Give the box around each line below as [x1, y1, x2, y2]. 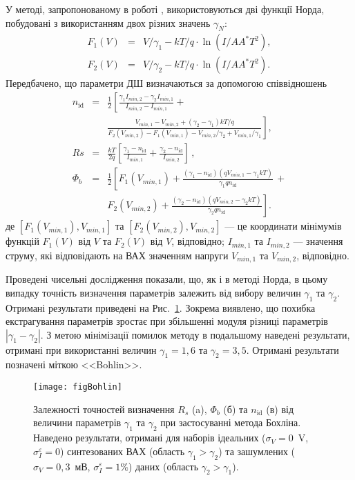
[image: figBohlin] [33, 382, 122, 392]
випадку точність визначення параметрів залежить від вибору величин [6, 285, 301, 299]
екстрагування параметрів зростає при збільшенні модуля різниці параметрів [6, 314, 328, 328]
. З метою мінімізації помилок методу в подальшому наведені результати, [40, 327, 350, 341]
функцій [6, 234, 39, 248]
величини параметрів [33, 415, 122, 430]
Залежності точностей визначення [33, 401, 175, 416]
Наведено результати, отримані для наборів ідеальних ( [33, 430, 266, 445]
